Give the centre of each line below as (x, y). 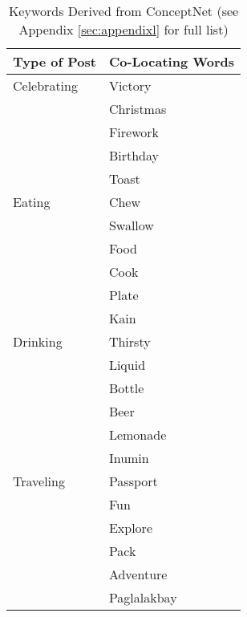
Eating (32, 202)
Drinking (38, 341)
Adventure (138, 574)
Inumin (129, 458)
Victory (130, 85)
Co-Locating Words (172, 61)
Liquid (127, 365)
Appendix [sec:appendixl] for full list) (123, 29)
